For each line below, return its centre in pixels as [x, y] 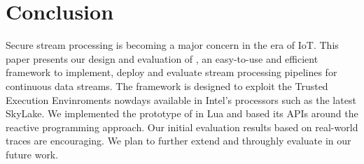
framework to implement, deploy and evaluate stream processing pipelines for [171, 72]
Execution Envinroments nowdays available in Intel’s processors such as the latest [181, 99]
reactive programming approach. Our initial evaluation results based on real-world [182, 127]
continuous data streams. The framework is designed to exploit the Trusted [167, 85]
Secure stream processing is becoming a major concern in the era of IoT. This [172, 45]
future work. [32, 154]
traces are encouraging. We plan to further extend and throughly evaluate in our [178, 141]
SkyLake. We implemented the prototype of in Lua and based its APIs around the [182, 113]
